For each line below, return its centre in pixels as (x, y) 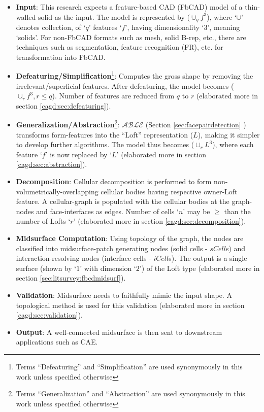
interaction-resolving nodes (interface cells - (84, 258)
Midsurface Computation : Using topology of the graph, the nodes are (130, 238)
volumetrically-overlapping (57, 191)
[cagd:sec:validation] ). (49, 315)
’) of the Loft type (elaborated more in (200, 268)
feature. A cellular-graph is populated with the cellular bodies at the (123, 201)
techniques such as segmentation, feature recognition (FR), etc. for (120, 47)
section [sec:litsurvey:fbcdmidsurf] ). (71, 278)
